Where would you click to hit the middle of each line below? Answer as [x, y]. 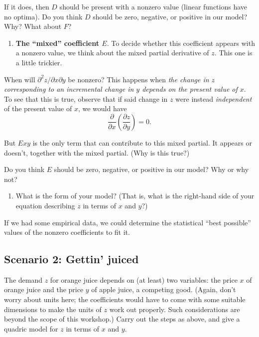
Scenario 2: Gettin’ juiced [71, 259]
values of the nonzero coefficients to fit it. [67, 232]
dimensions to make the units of [53, 309]
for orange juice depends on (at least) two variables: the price [144, 279]
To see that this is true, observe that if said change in [86, 98]
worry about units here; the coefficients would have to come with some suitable [125, 299]
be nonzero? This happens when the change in [138, 79]
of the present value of [38, 108]
